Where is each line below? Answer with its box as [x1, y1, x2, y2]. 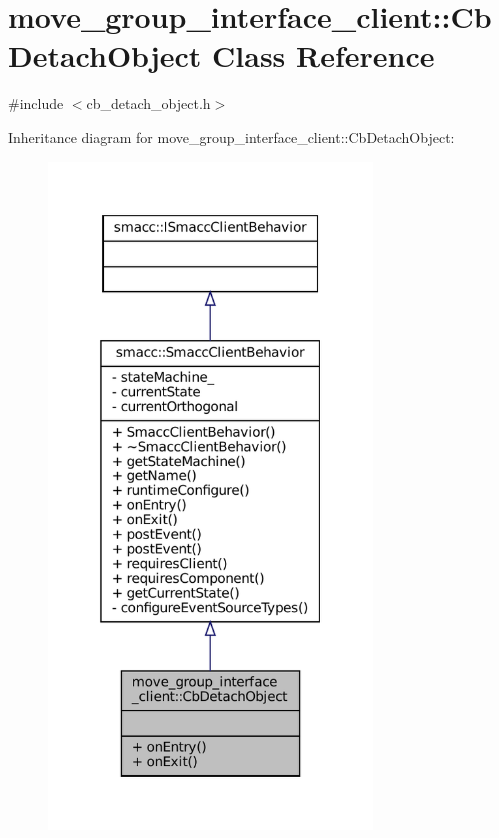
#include [8, 93, 64, 114]
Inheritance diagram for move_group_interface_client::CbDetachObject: [8, 126, 455, 147]
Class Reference [212, 35, 435, 76]
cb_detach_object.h [86, 93, 211, 114]
